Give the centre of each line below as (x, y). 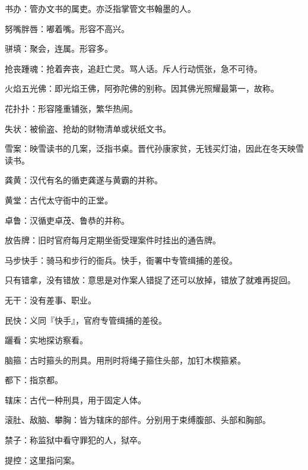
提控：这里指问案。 (42, 460)
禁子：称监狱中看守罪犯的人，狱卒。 (75, 440)
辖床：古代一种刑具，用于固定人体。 (75, 399)
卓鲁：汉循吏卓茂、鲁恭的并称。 (67, 220)
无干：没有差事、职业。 (50, 300)
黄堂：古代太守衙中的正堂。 (59, 200)
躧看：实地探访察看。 (46, 340)
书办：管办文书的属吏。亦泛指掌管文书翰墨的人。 (100, 8)
